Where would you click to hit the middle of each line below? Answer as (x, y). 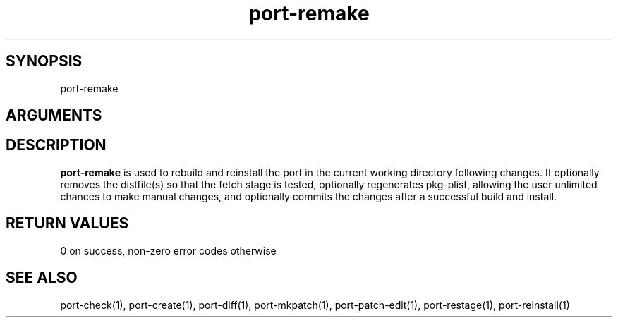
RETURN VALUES (67, 224)
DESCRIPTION (56, 145)
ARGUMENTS (54, 116)
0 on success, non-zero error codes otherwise (168, 250)
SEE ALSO (42, 278)
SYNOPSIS (44, 61)
